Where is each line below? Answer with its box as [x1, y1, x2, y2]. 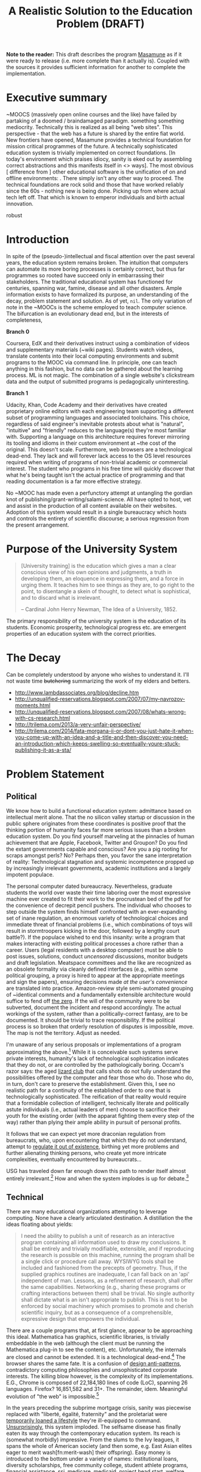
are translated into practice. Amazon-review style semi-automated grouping [6, 985, 193, 992]
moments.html [14, 701, 51, 709]
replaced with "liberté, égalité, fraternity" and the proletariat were [6, 1411, 167, 1418]
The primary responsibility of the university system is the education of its [6, 617, 187, 624]
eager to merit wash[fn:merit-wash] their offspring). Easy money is [6, 1449, 171, 1456]
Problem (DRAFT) [56, 17, 145, 31]
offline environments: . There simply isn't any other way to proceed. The [6, 175, 184, 182]
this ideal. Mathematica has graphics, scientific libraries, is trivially [6, 1333, 169, 1341]
